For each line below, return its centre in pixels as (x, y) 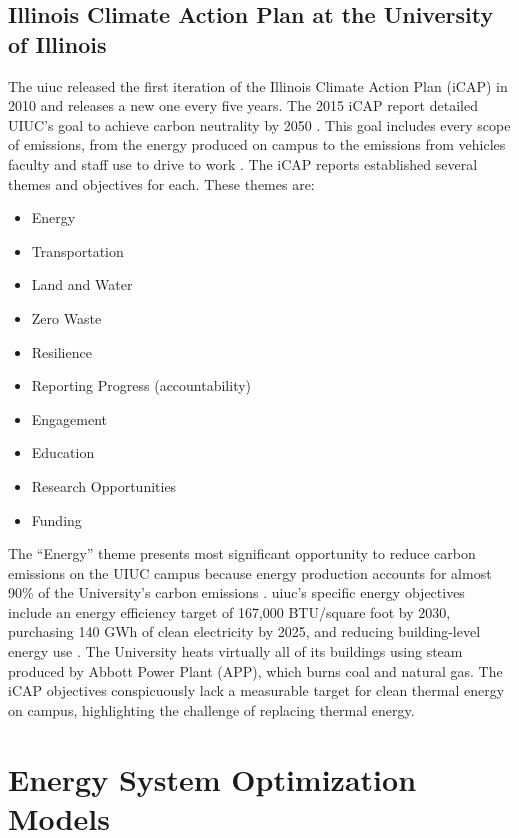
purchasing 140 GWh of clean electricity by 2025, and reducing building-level (244, 631)
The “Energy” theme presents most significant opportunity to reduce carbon (242, 553)
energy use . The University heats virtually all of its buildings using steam (235, 651)
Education (63, 452)
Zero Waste (66, 317)
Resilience (61, 351)
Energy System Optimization (212, 778)
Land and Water (82, 284)
